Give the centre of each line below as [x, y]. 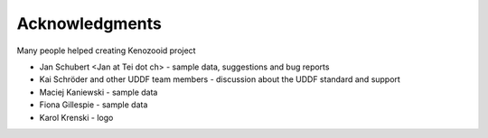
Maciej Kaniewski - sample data [99, 92]
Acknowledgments [89, 23]
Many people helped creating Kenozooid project [106, 51]
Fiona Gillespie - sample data [94, 105]
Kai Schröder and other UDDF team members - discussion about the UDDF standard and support [220, 79]
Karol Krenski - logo [76, 117]
